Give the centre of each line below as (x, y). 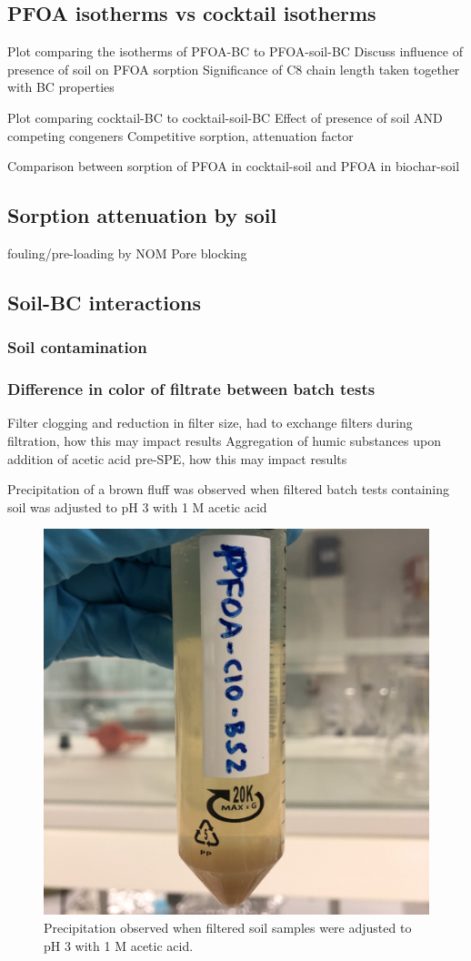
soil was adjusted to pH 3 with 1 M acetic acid (137, 506)
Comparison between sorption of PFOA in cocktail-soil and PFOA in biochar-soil (234, 166)
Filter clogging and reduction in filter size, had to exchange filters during (210, 423)
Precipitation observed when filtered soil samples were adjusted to (228, 927)
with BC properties (61, 87)
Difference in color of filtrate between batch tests (191, 389)
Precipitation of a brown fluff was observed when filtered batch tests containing (228, 489)
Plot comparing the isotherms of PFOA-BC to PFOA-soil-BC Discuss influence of (235, 51)
